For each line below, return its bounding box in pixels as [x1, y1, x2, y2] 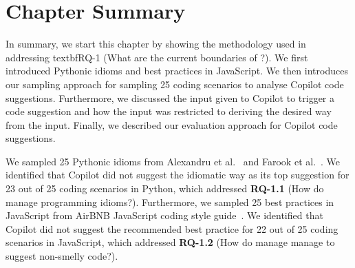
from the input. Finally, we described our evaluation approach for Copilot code [6, 117, 338, 132]
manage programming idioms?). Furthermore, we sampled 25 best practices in [6, 194, 334, 209]
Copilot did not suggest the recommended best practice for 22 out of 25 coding [6, 221, 338, 236]
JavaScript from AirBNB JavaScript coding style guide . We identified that [6, 208, 323, 223]
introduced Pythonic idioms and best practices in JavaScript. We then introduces [6, 63, 348, 78]
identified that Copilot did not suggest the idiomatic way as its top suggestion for [6, 167, 349, 182]
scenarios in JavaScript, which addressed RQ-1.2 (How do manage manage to [6, 235, 335, 249]
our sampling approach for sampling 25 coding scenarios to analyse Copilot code [6, 76, 344, 91]
